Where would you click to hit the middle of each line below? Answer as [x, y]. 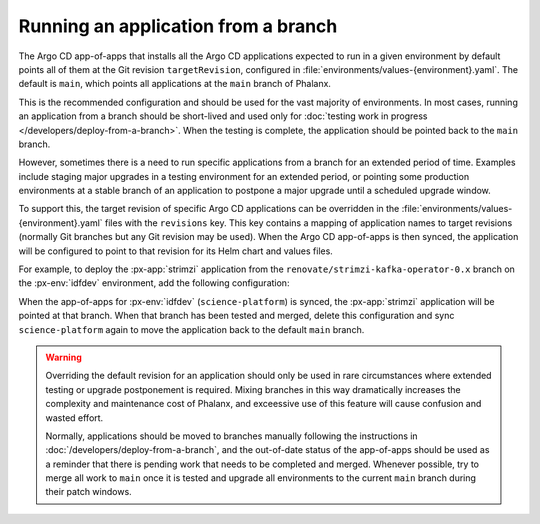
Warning [63, 357]
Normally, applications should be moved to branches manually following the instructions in [232, 436]
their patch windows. [88, 492]
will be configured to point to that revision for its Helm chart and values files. [176, 251]
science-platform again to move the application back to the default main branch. [191, 329]
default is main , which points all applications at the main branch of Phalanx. [175, 84]
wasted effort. [74, 417]
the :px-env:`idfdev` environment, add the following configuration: [154, 283]
